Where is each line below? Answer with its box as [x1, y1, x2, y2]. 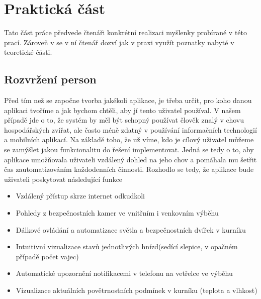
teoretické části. [4, 47, 52, 57]
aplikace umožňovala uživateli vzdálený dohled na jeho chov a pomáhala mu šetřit [4, 154, 257, 164]
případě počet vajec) [16, 251, 79, 261]
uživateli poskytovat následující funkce [4, 173, 123, 184]
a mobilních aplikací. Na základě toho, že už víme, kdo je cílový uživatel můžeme [4, 134, 254, 145]
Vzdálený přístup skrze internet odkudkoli [16, 190, 145, 201]
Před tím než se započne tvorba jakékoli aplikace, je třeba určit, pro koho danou [4, 95, 252, 106]
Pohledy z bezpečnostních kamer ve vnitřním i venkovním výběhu [16, 208, 219, 218]
